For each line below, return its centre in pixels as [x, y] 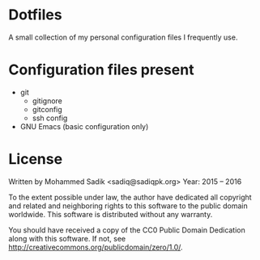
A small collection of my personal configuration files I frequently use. [123, 37]
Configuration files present [101, 70]
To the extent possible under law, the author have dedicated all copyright [130, 197]
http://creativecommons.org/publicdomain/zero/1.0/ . [96, 247]
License [36, 159]
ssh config [50, 118]
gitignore [47, 101]
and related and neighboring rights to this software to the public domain [128, 205]
